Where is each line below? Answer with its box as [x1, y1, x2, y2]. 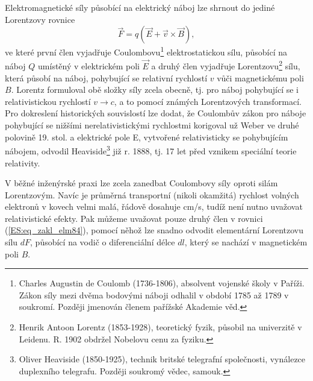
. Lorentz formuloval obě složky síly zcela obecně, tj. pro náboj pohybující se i [11, 83, 299, 96]
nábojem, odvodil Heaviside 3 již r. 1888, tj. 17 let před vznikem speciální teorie [5, 143, 297, 157]
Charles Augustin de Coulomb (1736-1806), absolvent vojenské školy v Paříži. [19, 277, 305, 289]
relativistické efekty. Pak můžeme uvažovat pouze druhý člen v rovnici [5, 212, 263, 224]
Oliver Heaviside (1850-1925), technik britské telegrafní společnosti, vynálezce [19, 353, 306, 365]
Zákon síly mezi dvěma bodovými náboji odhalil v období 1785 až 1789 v [19, 288, 289, 301]
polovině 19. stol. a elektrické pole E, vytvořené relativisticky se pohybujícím [5, 130, 288, 143]
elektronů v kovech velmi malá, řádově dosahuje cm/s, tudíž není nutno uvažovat [5, 200, 303, 213]
